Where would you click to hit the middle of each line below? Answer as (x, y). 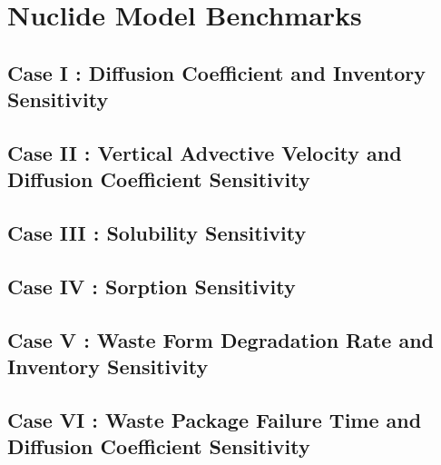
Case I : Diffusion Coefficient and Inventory (216, 72)
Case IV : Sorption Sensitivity (152, 286)
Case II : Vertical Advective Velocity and (205, 152)
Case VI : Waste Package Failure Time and (215, 419)
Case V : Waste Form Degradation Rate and (221, 339)
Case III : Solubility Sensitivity (157, 233)
